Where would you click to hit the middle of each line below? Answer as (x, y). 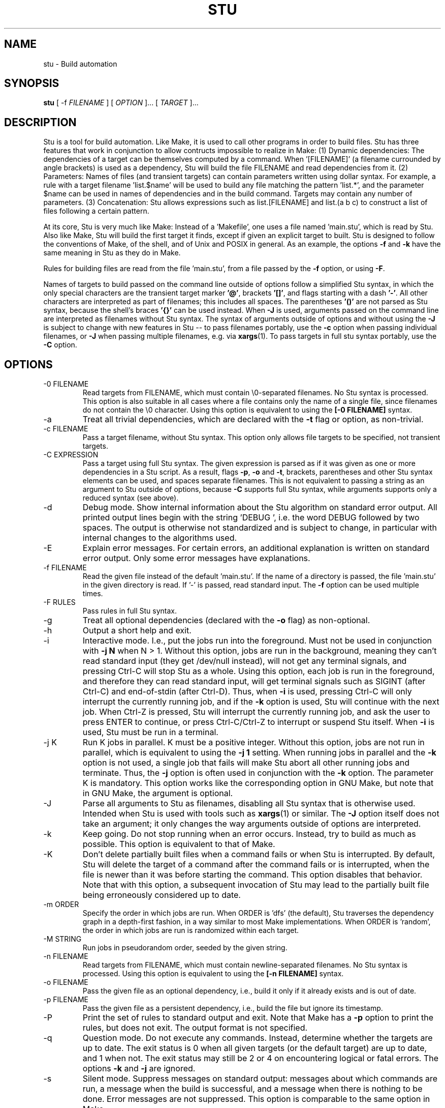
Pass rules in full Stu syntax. (130, 611)
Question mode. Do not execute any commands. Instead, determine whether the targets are (258, 1038)
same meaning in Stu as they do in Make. (112, 253)
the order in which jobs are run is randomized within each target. (191, 930)
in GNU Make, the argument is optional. (158, 793)
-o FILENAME (66, 982)
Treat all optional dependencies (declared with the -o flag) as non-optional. (226, 620)
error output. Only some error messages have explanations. (196, 558)
